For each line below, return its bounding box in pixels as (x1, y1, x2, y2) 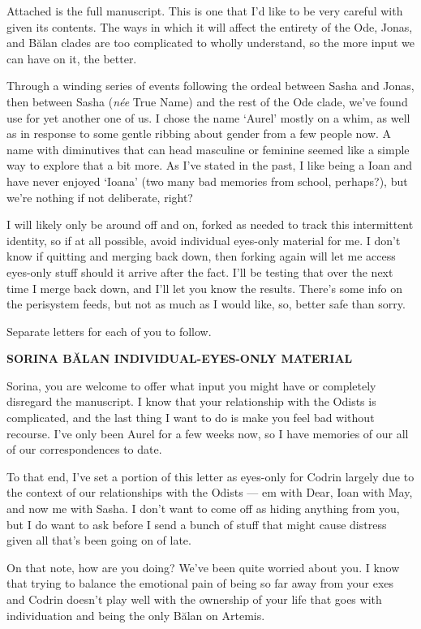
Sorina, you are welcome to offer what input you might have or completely (6, 377, 376, 394)
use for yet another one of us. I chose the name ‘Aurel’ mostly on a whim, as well (6, 109, 410, 126)
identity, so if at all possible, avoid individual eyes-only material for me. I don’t (6, 231, 401, 248)
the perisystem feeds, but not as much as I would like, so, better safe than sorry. (6, 295, 406, 312)
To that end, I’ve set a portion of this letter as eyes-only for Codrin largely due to (6, 467, 415, 485)
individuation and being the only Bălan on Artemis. (6, 606, 265, 623)
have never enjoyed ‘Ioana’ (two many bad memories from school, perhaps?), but (6, 172, 408, 189)
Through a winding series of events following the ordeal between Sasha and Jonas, (6, 77, 415, 94)
